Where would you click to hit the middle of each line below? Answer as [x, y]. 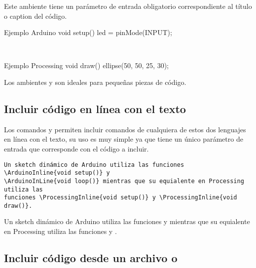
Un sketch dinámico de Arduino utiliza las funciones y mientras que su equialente [127, 221]
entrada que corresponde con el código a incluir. [76, 148]
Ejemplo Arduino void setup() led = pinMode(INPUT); [88, 32]
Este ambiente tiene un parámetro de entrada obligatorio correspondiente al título [128, 6]
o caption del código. [36, 16]
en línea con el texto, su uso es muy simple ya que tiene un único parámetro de [124, 139]
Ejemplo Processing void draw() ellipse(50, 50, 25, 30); [86, 65]
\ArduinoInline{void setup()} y [57, 173]
